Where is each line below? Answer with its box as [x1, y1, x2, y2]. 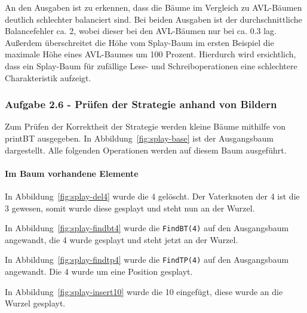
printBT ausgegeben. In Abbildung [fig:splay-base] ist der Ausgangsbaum [5, 131, 274, 144]
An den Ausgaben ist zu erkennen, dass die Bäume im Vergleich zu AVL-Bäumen [5, 1, 302, 13]
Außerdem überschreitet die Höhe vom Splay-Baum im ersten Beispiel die [5, 36, 274, 48]
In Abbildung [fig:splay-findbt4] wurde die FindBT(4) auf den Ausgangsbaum [5, 222, 289, 234]
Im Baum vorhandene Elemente [5, 167, 139, 179]
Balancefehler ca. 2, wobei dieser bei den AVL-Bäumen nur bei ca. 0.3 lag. [5, 24, 277, 37]
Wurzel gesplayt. [5, 297, 66, 309]
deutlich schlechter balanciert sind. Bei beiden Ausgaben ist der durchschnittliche [5, 13, 302, 25]
